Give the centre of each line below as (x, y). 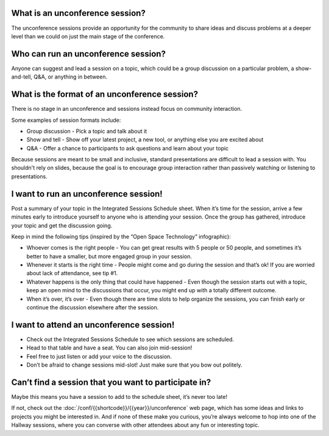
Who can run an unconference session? (88, 54)
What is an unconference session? (78, 13)
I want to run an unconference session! (87, 194)
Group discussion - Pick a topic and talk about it (87, 131)
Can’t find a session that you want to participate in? (111, 382)
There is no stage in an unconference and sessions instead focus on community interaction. (127, 109)
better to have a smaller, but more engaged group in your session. (109, 256)
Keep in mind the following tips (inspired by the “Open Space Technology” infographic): (121, 236)
